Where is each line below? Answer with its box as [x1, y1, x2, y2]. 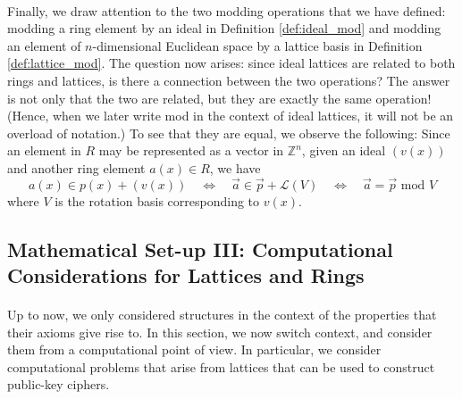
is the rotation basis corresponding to [55, 191, 260, 210]
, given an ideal [301, 141, 386, 160]
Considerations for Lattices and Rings [7, 262, 365, 289]
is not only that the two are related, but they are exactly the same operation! [7, 88, 432, 107]
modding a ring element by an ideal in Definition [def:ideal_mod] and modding [7, 19, 441, 37]
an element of [7, 36, 81, 54]
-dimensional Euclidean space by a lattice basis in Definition [92, 36, 423, 54]
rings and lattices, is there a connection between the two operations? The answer [7, 71, 450, 89]
